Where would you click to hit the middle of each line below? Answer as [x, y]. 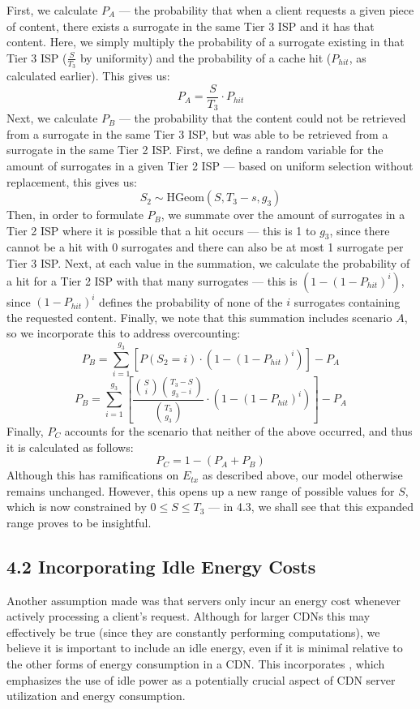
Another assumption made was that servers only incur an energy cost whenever [204, 600]
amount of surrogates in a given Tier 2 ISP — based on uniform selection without [210, 165]
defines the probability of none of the [191, 301]
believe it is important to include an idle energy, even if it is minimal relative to [205, 648]
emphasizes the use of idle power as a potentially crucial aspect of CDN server [201, 679]
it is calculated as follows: [70, 447]
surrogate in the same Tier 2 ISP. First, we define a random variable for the [195, 150]
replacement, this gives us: [72, 181]
